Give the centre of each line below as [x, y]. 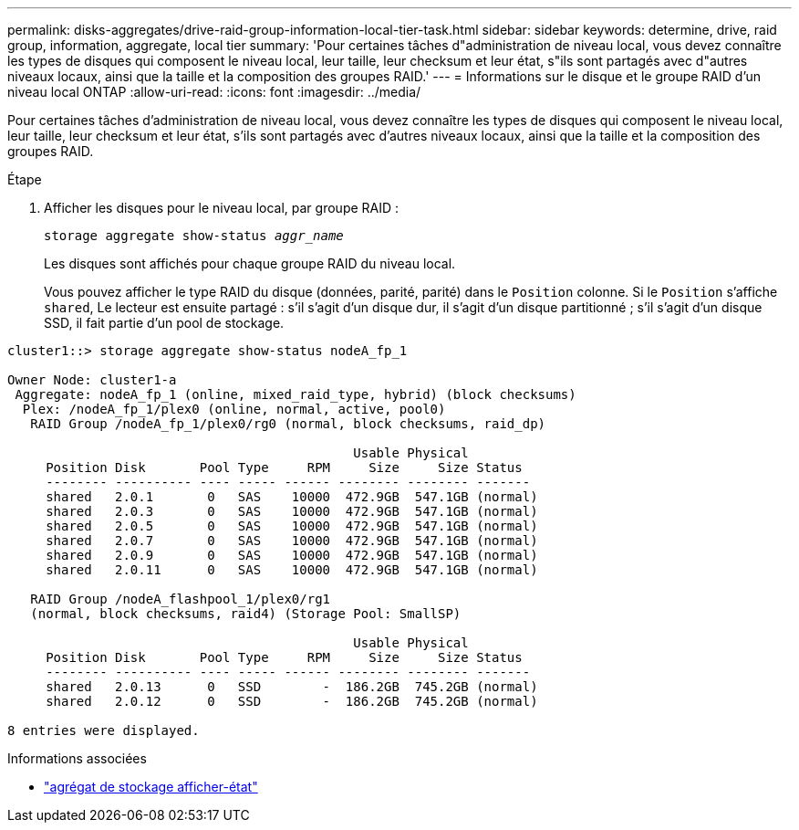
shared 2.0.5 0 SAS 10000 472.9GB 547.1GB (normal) [292, 526]
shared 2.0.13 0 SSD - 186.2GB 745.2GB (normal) [292, 687]
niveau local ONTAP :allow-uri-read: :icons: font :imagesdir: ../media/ [214, 92]
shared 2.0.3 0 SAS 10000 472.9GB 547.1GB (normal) [292, 511]
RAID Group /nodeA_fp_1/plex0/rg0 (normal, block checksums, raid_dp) [288, 424]
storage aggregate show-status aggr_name [194, 236]
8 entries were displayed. [104, 730]
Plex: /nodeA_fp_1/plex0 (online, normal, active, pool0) [234, 409]
